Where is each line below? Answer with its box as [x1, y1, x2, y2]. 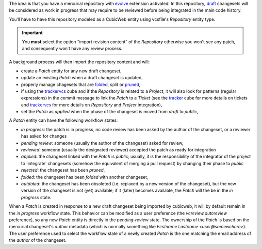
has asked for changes [21, 133, 67, 139]
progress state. [21, 194, 51, 200]
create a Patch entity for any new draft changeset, [21, 68, 122, 74]
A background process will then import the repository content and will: [9, 59, 150, 65]
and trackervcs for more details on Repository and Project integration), [21, 102, 163, 108]
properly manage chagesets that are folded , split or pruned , [21, 82, 141, 87]
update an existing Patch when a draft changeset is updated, [21, 75, 143, 81]
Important [22, 30, 43, 36]
